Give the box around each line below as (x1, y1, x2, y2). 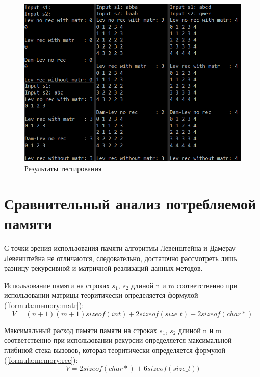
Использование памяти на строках (4, 279, 110, 290)
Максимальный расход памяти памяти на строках (4, 324, 157, 335)
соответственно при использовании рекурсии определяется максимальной (4, 335, 232, 345)
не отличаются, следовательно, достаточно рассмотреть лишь (47, 252, 237, 263)
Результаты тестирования (24, 163, 102, 174)
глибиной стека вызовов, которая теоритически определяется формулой (4, 344, 225, 355)
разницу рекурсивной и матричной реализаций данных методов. (4, 263, 203, 273)
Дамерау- (210, 243, 238, 253)
